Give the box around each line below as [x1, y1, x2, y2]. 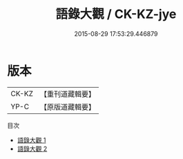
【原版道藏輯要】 [39, 102, 95, 111]
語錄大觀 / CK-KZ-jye [55, 6, 177, 22]
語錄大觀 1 [17, 135, 46, 144]
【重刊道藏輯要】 [39, 89, 95, 99]
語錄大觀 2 [17, 144, 48, 153]
